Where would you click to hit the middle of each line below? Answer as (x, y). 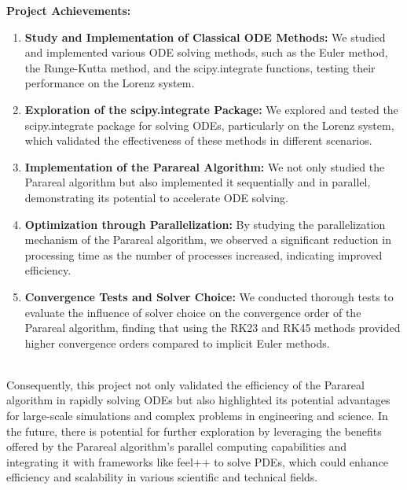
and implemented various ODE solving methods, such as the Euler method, (206, 52)
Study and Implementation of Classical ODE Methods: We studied (205, 37)
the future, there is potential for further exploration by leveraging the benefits (194, 431)
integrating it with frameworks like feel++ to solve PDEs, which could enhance (197, 461)
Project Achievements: (69, 10)
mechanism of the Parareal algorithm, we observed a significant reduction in (208, 239)
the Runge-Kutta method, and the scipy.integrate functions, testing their (200, 67)
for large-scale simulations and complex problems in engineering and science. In (197, 416)
